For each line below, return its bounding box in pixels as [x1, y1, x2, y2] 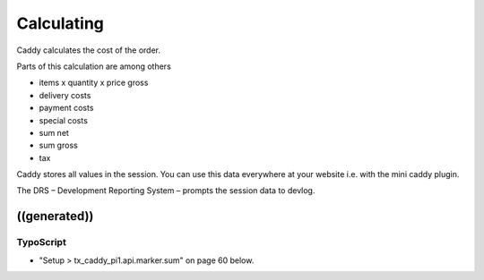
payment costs [39, 103, 94, 114]
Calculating [16, 13, 105, 33]
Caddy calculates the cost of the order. [16, 45, 161, 55]
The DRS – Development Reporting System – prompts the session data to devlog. [16, 185, 315, 196]
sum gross [39, 140, 78, 151]
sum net [39, 127, 69, 138]
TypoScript [16, 236, 66, 249]
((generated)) [16, 208, 94, 224]
